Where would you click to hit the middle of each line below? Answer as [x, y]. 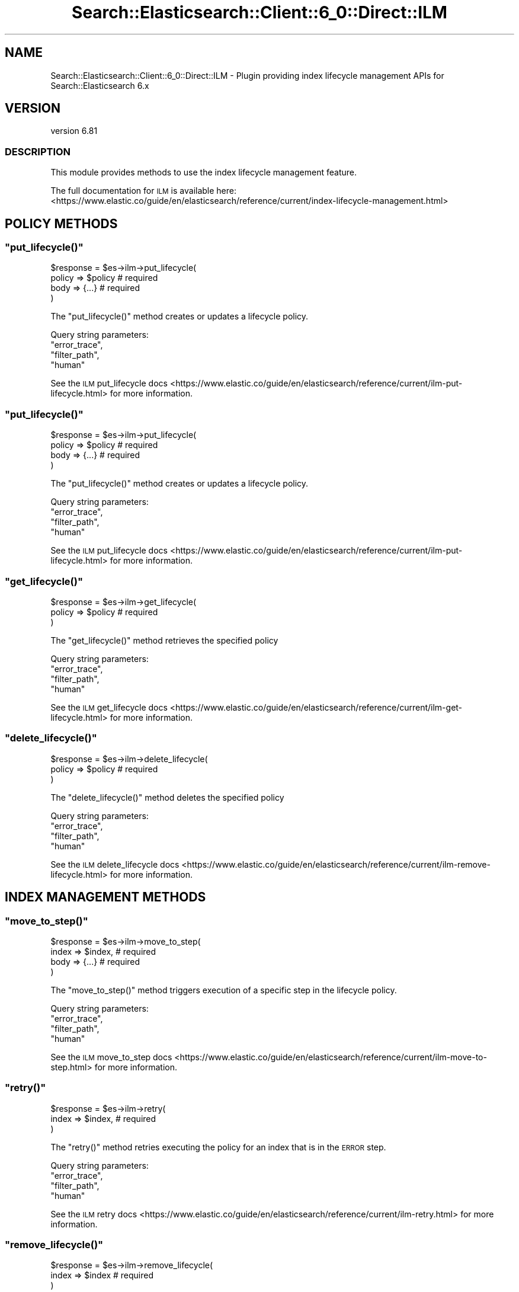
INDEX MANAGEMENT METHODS [105, 897]
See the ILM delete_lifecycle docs [115, 864]
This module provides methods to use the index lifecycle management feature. [204, 172]
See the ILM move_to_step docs [111, 1057]
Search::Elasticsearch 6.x [100, 85]
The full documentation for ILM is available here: [144, 191]
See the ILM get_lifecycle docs [109, 707]
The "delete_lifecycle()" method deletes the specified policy [167, 797]
